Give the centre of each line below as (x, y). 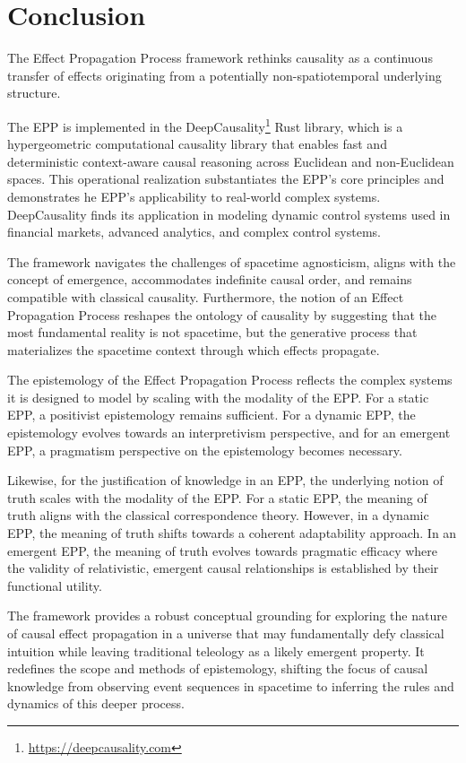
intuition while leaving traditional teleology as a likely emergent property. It (216, 650)
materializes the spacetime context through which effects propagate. (194, 349)
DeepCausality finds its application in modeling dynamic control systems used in (229, 214)
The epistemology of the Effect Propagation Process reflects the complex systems (230, 380)
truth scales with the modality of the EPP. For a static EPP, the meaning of (217, 497)
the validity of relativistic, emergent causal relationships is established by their (223, 568)
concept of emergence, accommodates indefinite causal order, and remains (210, 279)
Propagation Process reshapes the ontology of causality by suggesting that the (222, 314)
